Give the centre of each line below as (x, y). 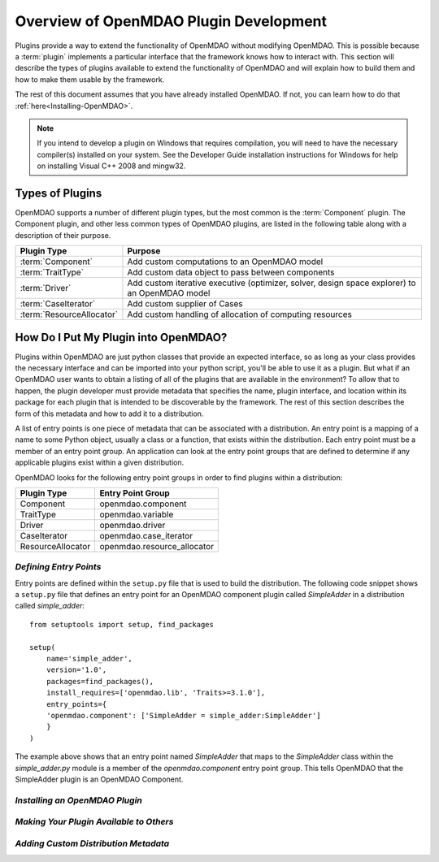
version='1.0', (76, 670)
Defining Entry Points (58, 567)
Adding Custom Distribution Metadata (92, 843)
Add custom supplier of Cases (185, 304)
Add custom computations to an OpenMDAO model (225, 262)
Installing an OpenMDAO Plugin (78, 800)
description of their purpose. (63, 235)
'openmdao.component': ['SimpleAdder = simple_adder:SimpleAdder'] (183, 715)
